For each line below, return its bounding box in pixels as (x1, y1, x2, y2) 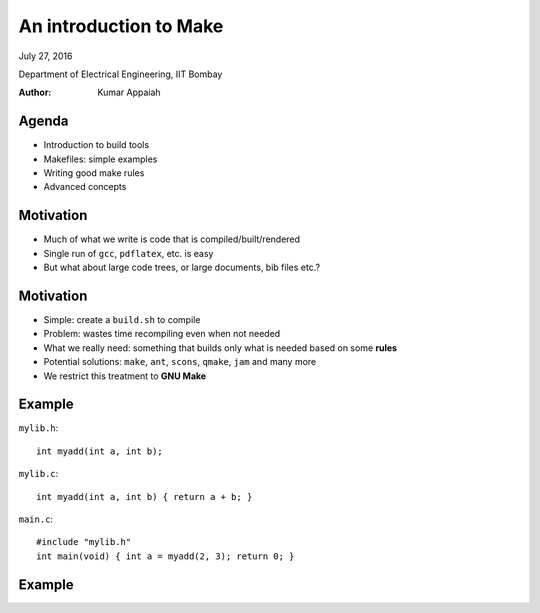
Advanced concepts (43, 181, 127, 193)
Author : (18, 86, 52, 99)
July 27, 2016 (18, 50, 73, 62)
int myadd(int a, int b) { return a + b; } (36, 491, 253, 502)
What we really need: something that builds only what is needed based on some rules (43, 341, 398, 354)
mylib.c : (18, 468, 59, 480)
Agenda (18, 113, 69, 130)
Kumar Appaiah (97, 86, 161, 99)
